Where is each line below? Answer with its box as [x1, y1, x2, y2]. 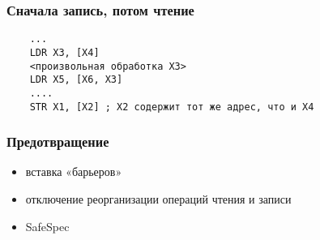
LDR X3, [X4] [29, 46, 100, 58]
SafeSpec [25, 217, 70, 234]
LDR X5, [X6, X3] [29, 74, 123, 86]
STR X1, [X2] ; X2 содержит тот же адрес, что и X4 [29, 101, 314, 113]
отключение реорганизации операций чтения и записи [25, 190, 292, 207]
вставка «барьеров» [25, 163, 122, 180]
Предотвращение [6, 131, 109, 152]
